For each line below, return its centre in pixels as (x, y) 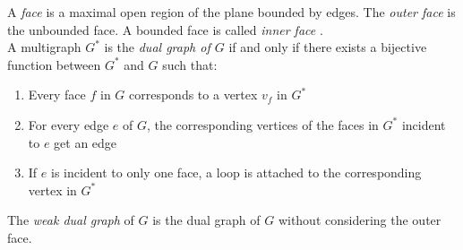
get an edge (86, 142)
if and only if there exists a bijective (328, 47)
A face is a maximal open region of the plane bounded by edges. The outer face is (231, 12)
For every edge (69, 124)
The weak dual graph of (71, 220)
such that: (190, 64)
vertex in (52, 190)
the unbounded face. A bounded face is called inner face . (165, 29)
